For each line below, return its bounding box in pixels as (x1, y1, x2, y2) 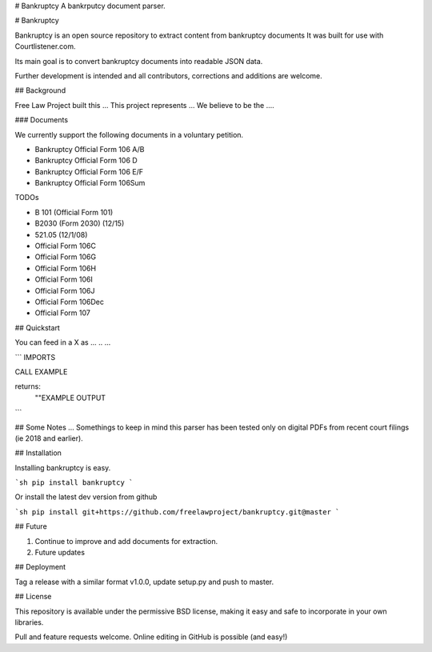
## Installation (14, 448, 62, 458)
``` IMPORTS (14, 352, 56, 362)
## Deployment (14, 562, 66, 572)
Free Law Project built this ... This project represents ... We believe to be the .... (14, 100, 275, 110)
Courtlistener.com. (14, 42, 76, 51)
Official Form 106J (34, 286, 95, 295)
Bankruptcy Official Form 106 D (34, 156, 138, 166)
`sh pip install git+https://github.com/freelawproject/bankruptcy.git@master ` (14, 507, 340, 516)
